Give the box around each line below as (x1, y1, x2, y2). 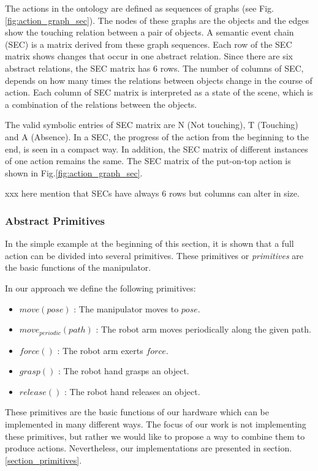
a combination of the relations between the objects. (5, 97, 197, 110)
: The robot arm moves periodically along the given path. (96, 323, 311, 336)
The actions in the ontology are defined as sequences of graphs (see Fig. (5, 2, 274, 14)
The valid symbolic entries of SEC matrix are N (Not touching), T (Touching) (5, 118, 298, 131)
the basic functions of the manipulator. (5, 261, 151, 274)
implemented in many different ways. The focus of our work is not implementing (5, 417, 306, 430)
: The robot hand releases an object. (64, 385, 200, 398)
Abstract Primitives (5, 213, 105, 228)
